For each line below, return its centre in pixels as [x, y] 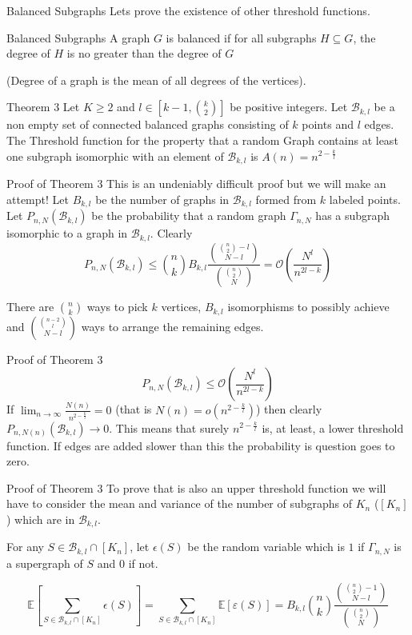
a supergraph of [45, 563]
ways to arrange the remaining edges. [172, 326]
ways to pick [117, 307]
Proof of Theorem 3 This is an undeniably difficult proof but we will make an [196, 184]
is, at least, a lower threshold [333, 427]
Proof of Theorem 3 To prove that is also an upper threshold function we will [196, 487]
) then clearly [289, 409]
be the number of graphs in [162, 199]
